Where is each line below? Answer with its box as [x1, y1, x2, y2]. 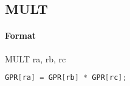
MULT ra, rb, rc [5, 52, 66, 65]
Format [5, 29, 36, 42]
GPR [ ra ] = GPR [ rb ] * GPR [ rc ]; [5, 73, 127, 82]
